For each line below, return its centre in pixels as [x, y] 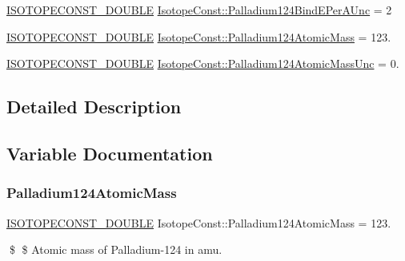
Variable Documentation [110, 153]
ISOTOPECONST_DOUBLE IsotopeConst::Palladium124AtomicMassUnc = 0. [203, 63]
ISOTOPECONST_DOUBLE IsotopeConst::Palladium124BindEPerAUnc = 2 [199, 10]
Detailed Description [94, 107]
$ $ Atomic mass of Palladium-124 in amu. [116, 249]
